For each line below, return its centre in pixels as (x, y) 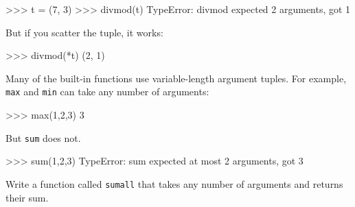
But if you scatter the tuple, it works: (84, 32)
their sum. (27, 197)
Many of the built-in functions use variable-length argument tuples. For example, (176, 78)
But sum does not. (43, 137)
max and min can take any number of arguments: (107, 92)
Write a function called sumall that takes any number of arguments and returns (174, 183)
